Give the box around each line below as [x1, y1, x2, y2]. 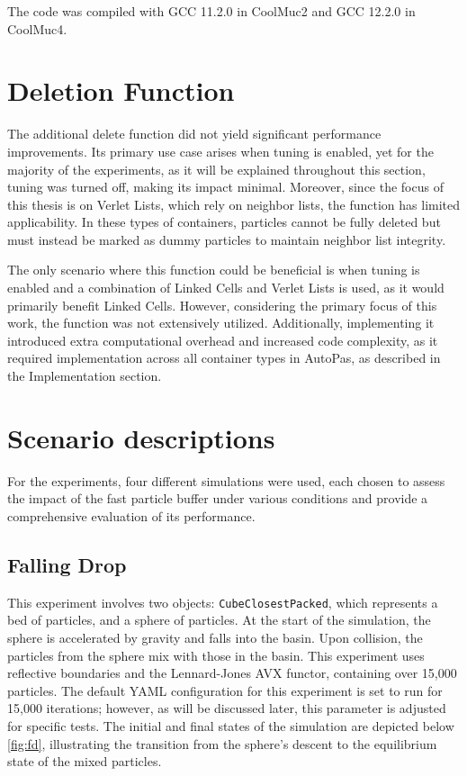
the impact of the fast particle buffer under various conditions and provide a [7, 489, 428, 508]
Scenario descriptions [7, 419, 275, 456]
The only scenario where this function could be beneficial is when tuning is [7, 260, 420, 279]
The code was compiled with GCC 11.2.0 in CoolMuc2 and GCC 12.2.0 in [7, 2, 416, 20]
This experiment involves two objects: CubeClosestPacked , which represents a [7, 592, 438, 611]
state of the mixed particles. [7, 752, 162, 771]
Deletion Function [7, 72, 235, 109]
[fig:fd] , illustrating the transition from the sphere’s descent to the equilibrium [7, 734, 437, 753]
